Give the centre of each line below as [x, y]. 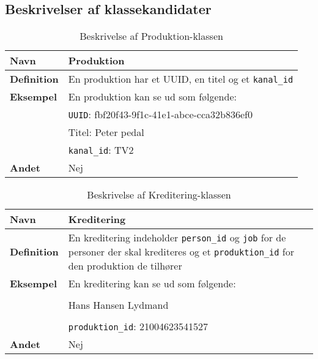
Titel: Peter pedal [106, 132]
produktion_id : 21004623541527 [138, 327]
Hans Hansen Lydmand [118, 305]
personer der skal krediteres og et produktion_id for [181, 252]
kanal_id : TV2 [101, 150]
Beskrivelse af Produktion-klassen [151, 36]
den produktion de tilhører [125, 266]
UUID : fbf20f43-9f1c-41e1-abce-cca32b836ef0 [160, 115]
